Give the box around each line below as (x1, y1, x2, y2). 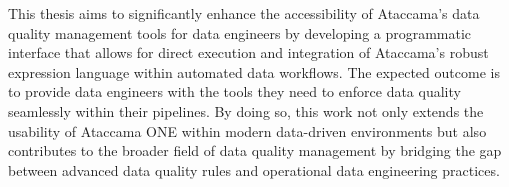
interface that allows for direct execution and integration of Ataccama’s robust (8, 42, 489, 63)
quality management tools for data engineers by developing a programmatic (8, 22, 472, 43)
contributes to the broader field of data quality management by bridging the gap (8, 140, 502, 161)
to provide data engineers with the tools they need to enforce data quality (8, 81, 461, 102)
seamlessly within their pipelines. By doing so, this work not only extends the (8, 100, 484, 121)
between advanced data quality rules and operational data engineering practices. (8, 159, 500, 180)
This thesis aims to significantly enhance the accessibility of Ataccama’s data (8, 3, 480, 23)
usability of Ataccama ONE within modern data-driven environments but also (8, 120, 487, 141)
